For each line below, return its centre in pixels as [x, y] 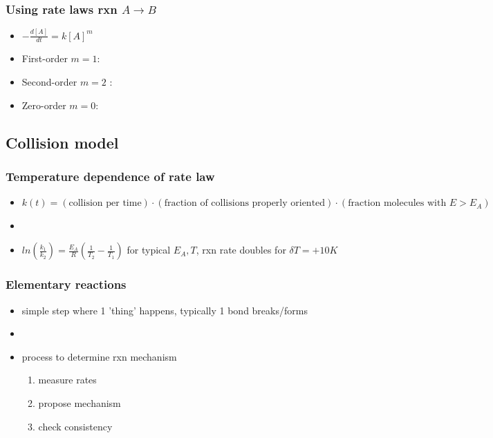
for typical [149, 250]
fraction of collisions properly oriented [245, 203]
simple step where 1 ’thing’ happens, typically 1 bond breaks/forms [165, 310]
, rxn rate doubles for [241, 250]
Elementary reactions [66, 284]
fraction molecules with [397, 203]
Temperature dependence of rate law [110, 176]
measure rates [67, 380]
